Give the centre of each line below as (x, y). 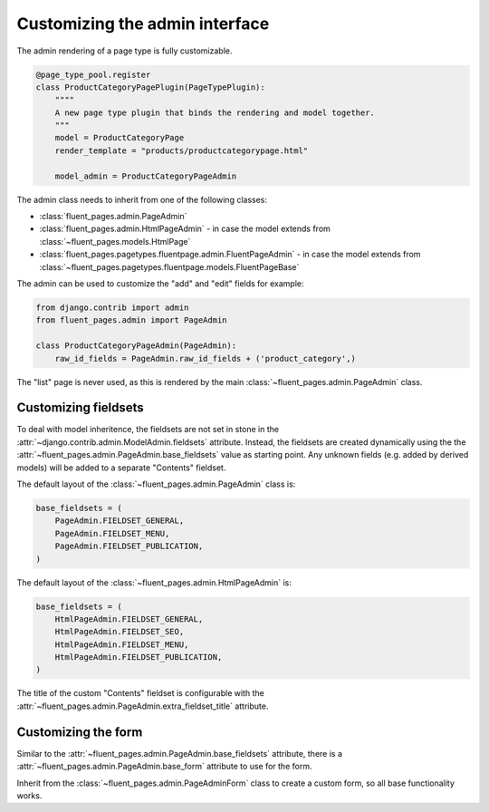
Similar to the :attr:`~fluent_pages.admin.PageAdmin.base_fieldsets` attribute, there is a (180, 753)
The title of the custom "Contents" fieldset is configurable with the (140, 693)
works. (29, 795)
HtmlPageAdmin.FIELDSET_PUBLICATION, (139, 657)
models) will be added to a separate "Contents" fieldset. (121, 468)
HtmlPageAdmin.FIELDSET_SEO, (120, 632)
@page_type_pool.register (93, 74)
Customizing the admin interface (143, 24)
